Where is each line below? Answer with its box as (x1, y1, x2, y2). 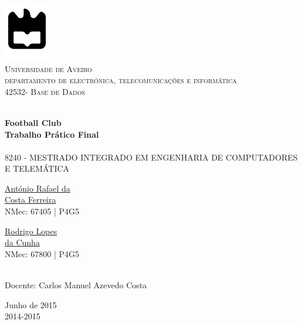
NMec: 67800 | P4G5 (5, 247, 80, 260)
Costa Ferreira (5, 193, 56, 206)
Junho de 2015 (5, 298, 57, 311)
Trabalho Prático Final (5, 128, 99, 140)
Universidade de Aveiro (5, 62, 92, 74)
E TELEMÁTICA (5, 162, 70, 175)
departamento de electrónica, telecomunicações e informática (5, 74, 237, 86)
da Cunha (5, 236, 40, 248)
